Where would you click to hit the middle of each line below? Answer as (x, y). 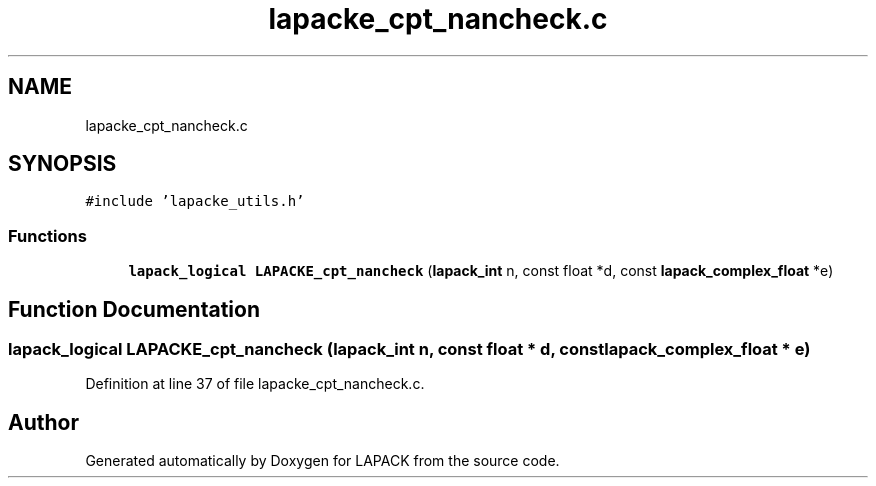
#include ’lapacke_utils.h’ (195, 201)
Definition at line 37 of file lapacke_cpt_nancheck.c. (255, 384)
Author (43, 422)
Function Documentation (134, 309)
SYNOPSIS (62, 164)
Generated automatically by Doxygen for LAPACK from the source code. (322, 461)
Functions (47, 235)
